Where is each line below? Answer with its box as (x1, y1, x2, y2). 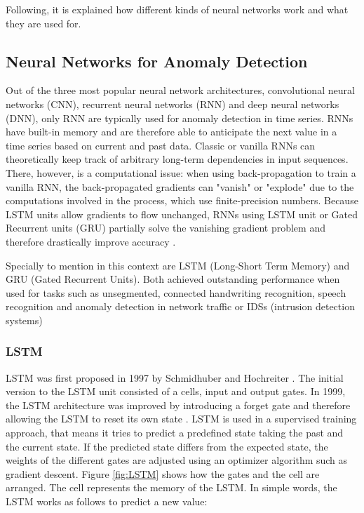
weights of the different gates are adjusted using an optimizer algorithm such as (6, 453, 348, 467)
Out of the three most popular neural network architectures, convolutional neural (6, 83, 355, 98)
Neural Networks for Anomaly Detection (6, 50, 308, 72)
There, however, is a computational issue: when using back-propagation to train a (6, 165, 356, 180)
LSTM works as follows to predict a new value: (6, 494, 208, 509)
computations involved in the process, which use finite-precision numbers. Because (6, 193, 358, 208)
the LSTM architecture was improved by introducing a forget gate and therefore (6, 397, 351, 412)
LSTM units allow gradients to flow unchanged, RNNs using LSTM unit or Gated (6, 206, 358, 221)
